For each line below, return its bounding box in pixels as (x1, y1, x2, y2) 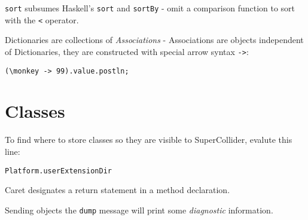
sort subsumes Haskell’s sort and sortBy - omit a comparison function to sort (5, 2, 295, 14)
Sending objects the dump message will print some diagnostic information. (5, 203, 273, 216)
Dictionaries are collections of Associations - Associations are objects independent (5, 33, 304, 46)
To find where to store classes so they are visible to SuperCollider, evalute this (5, 133, 292, 146)
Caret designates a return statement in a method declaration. (5, 184, 230, 196)
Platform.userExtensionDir (5, 166, 112, 175)
